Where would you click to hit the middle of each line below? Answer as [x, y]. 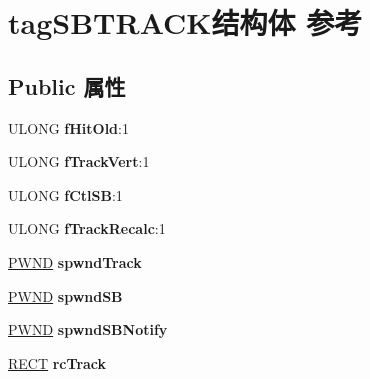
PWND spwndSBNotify [88, 329]
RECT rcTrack [57, 362]
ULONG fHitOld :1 [68, 127]
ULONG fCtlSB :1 [65, 194]
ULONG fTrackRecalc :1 [87, 228]
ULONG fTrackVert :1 [79, 161]
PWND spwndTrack [75, 261]
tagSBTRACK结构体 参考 [185, 22]
